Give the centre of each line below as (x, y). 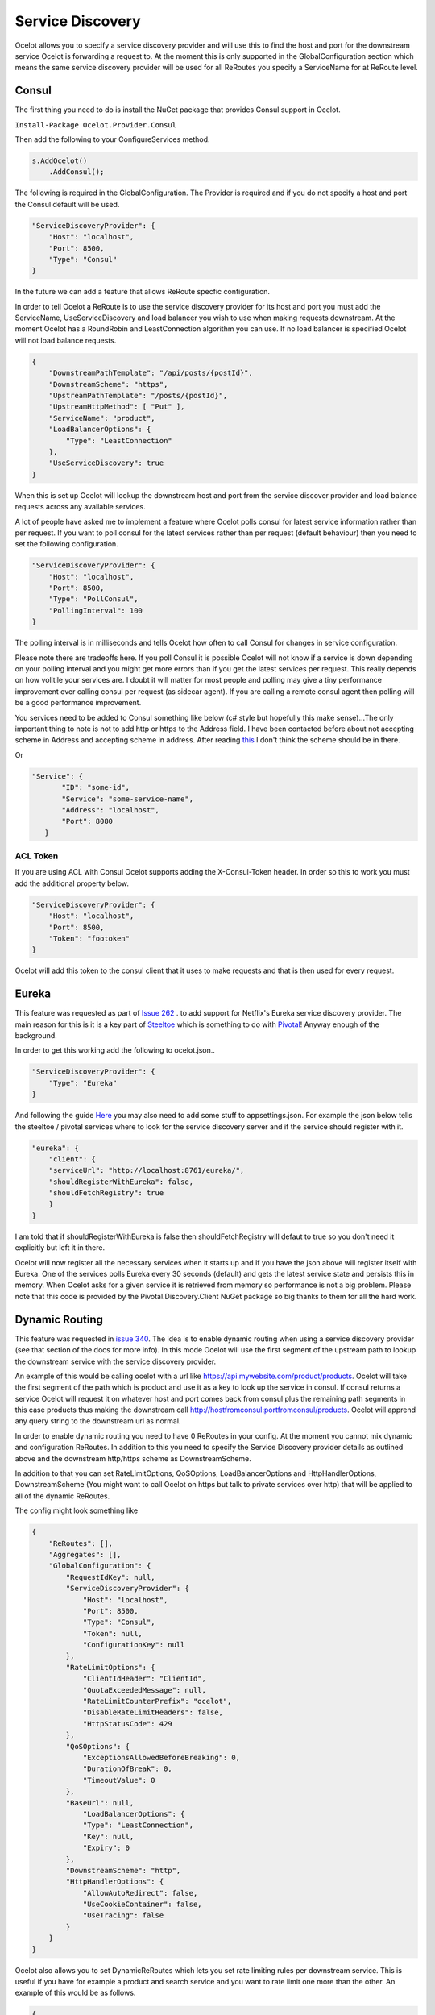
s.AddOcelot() (60, 161)
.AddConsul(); (77, 172)
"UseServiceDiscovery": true (106, 463)
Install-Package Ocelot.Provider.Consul (96, 125)
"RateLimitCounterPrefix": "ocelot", (157, 1701)
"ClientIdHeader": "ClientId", (145, 1679)
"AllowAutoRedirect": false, (140, 1893)
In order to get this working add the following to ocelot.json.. (115, 1050)
